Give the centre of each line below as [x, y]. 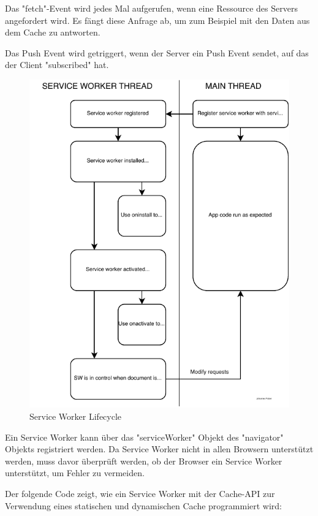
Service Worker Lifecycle [76, 416]
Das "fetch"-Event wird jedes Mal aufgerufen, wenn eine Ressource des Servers [151, 8]
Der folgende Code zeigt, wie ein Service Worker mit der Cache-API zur [140, 494]
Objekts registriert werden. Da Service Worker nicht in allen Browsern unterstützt [159, 449]
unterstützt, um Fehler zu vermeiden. [75, 473]
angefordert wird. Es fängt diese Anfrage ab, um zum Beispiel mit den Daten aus [157, 20]
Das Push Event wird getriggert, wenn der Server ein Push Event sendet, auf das [157, 52]
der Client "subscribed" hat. [57, 65]
